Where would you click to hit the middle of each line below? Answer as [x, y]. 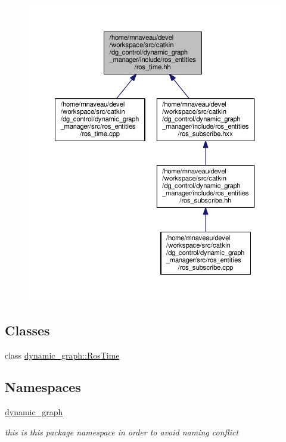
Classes [27, 330]
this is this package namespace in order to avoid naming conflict [122, 432]
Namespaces [43, 387]
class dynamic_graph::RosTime [62, 355]
